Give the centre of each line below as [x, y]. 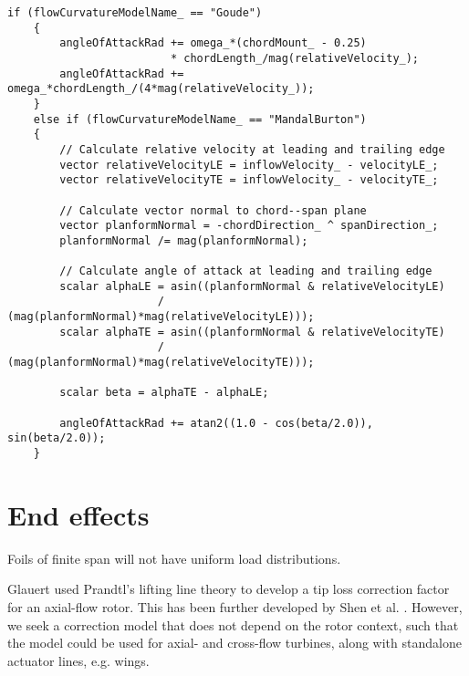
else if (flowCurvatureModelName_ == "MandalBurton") [200, 119]
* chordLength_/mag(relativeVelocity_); [295, 58]
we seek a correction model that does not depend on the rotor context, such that [233, 624]
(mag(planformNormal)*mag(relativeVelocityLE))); [161, 317]
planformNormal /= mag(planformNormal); [184, 240]
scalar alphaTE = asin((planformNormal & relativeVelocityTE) [252, 332]
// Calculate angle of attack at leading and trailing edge [246, 271]
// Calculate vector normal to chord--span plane [213, 210]
